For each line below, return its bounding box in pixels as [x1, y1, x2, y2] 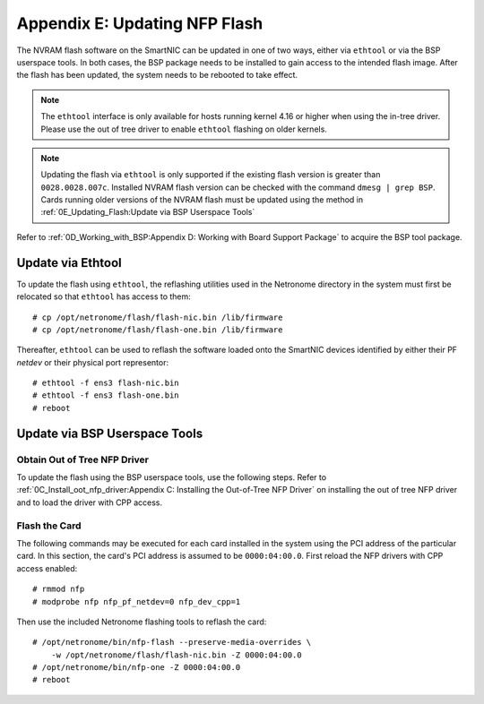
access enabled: [16, 562, 78, 573]
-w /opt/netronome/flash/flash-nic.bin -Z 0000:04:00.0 [50, 649, 302, 660]
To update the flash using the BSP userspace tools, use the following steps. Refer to [16, 472, 327, 483]
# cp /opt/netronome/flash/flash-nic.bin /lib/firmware [32, 312, 283, 322]
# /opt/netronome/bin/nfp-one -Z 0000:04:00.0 [32, 663, 241, 673]
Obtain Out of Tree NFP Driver [16, 453, 150, 466]
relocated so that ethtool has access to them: [16, 291, 192, 302]
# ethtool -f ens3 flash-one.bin [32, 391, 179, 400]
